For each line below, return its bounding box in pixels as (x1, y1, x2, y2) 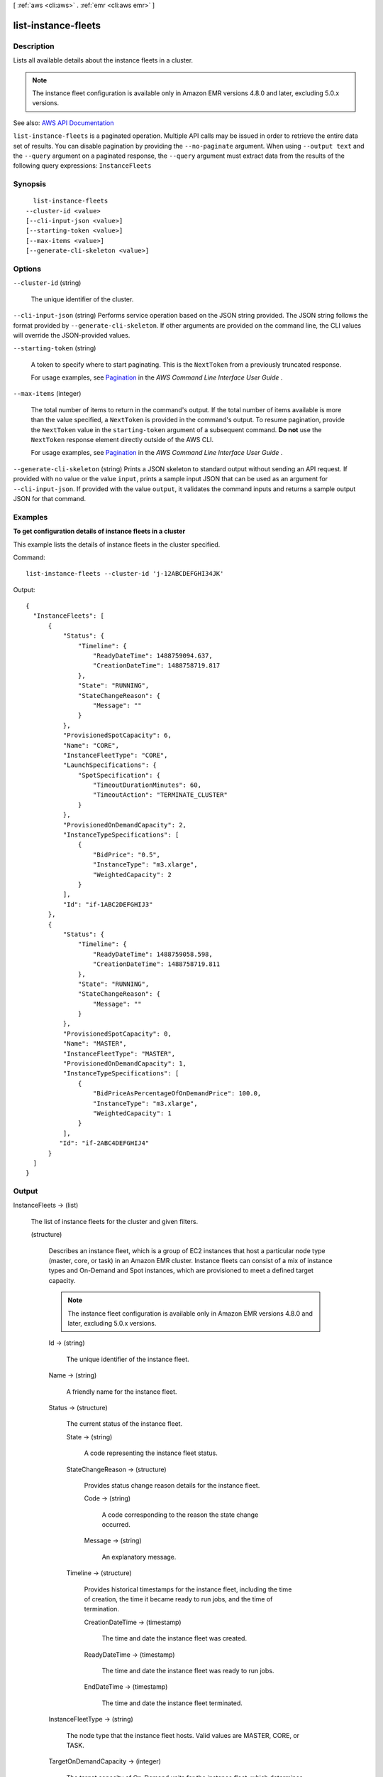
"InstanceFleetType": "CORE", (62, 751, 168, 759)
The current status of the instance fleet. (66, 1419, 183, 1428)
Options (13, 264, 42, 274)
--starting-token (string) (13, 344, 96, 353)
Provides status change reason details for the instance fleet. (84, 1481, 260, 1489)
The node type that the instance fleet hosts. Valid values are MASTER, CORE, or (66, 1731, 300, 1739)
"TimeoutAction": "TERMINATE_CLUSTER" (92, 791, 228, 799)
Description (13, 41, 55, 51)
